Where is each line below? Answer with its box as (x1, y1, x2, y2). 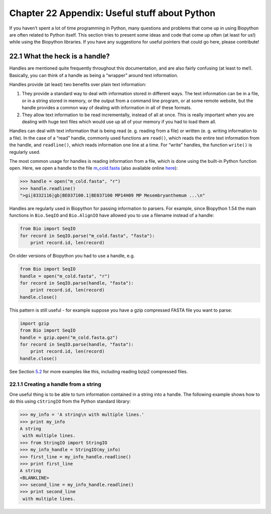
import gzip (20, 321, 50, 326)
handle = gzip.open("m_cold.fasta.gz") (20, 335, 118, 340)
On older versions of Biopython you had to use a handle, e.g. (9, 253, 135, 259)
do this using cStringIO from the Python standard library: (9, 398, 131, 404)
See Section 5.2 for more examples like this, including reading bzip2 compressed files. (9, 368, 188, 374)
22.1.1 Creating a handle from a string (9, 381, 101, 388)
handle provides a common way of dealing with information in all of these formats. (22, 105, 192, 111)
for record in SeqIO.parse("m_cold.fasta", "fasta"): (20, 233, 155, 238)
